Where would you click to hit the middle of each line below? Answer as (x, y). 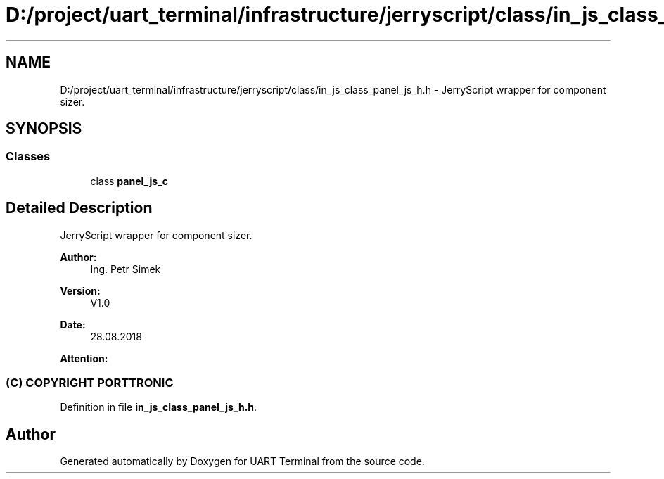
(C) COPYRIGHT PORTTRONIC (90, 383)
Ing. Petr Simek (126, 269)
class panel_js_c (129, 181)
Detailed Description (79, 208)
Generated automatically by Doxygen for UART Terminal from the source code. (242, 461)
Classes (28, 157)
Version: (80, 290)
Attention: (84, 358)
